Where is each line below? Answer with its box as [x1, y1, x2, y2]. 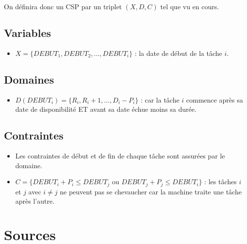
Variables [4, 25, 51, 40]
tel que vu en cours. [160, 1, 219, 11]
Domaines [4, 71, 54, 87]
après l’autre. [15, 196, 55, 206]
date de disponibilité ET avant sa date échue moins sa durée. [15, 104, 197, 114]
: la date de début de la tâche [134, 48, 222, 58]
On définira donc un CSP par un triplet [4, 1, 122, 11]
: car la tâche [140, 94, 180, 105]
